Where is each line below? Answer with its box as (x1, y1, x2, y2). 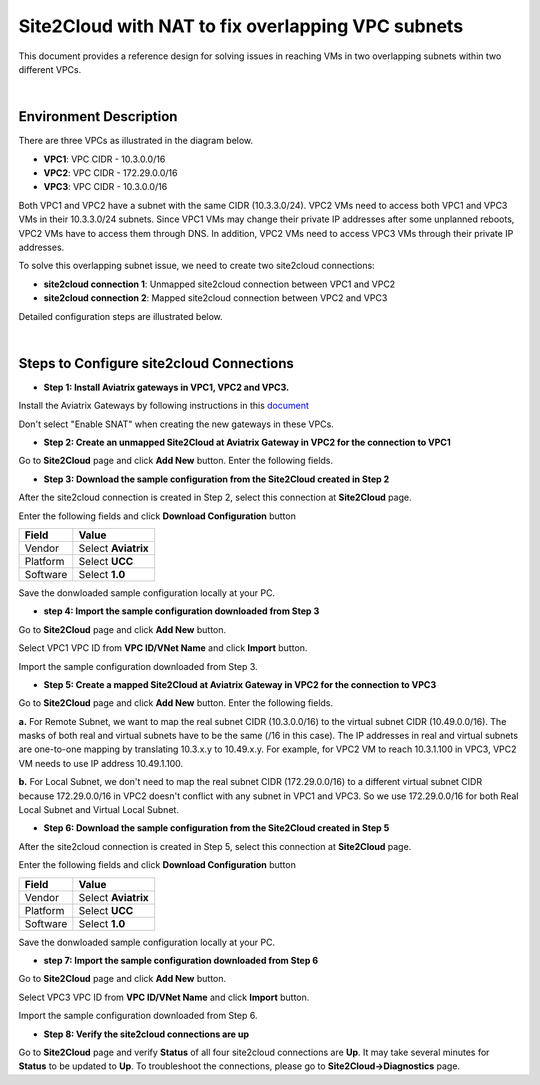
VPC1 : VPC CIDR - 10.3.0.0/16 (43, 153, 166, 165)
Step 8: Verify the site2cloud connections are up (43, 1028, 250, 1040)
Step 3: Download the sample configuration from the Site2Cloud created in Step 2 (43, 473, 390, 485)
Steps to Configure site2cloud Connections (18, 355, 295, 372)
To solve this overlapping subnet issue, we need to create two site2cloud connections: (18, 260, 375, 272)
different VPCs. (18, 63, 82, 75)
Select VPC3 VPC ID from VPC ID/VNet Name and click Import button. (18, 991, 310, 1003)
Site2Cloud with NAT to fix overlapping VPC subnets (18, 15, 464, 37)
